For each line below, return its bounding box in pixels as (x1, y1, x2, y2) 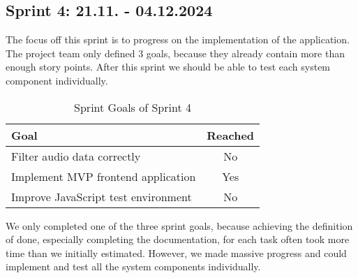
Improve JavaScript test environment (11, 188, 192, 205)
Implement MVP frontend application (11, 168, 196, 184)
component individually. (6, 73, 108, 87)
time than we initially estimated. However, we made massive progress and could (6, 245, 347, 260)
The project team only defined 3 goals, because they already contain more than (6, 45, 345, 60)
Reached (207, 126, 255, 143)
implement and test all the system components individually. (6, 259, 261, 274)
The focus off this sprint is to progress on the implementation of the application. (6, 32, 350, 47)
